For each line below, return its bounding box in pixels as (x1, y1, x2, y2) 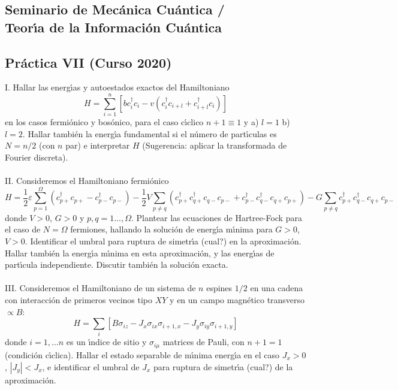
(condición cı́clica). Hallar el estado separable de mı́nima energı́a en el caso (5, 348, 280, 361)
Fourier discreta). (5, 150, 68, 163)
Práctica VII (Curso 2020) (5, 53, 172, 71)
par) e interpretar (65, 139, 130, 152)
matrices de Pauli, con (162, 335, 245, 348)
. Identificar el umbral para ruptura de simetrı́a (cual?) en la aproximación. (25, 234, 301, 247)
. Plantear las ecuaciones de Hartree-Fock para (131, 211, 302, 223)
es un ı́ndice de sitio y (66, 335, 147, 348)
